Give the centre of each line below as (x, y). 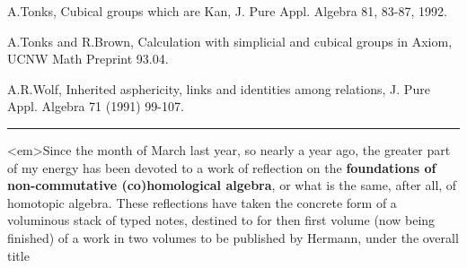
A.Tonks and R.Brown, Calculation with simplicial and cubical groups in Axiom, (230, 41)
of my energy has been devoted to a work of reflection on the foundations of (222, 167)
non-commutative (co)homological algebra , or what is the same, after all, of (232, 185)
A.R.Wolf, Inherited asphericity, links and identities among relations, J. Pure (219, 88)
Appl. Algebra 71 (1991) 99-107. (96, 106)
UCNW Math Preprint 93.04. (88, 59)
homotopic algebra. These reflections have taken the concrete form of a (202, 202)
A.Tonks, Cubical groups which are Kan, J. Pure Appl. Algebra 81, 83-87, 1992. (227, 11)
